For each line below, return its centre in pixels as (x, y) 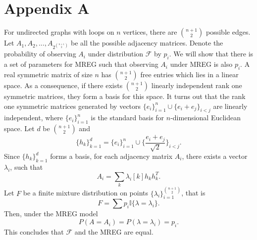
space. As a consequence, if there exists (63, 85)
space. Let (19, 128)
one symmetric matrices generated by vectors (73, 106)
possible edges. (228, 32)
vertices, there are (150, 32)
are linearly (230, 106)
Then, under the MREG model (51, 214)
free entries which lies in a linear (189, 74)
